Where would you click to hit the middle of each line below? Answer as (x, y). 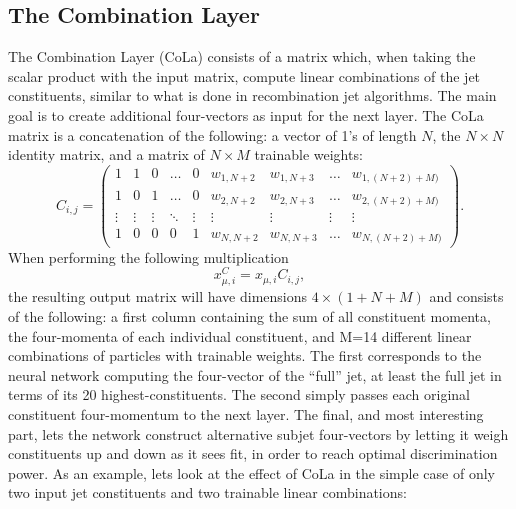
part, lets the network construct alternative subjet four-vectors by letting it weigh (258, 433)
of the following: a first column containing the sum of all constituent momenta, (249, 315)
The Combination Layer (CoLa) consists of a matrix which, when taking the (242, 56)
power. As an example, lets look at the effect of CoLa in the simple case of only (251, 472)
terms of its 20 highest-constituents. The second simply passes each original (239, 394)
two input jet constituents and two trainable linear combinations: (207, 492)
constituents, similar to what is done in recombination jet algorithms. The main (252, 95)
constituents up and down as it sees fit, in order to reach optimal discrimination (253, 453)
